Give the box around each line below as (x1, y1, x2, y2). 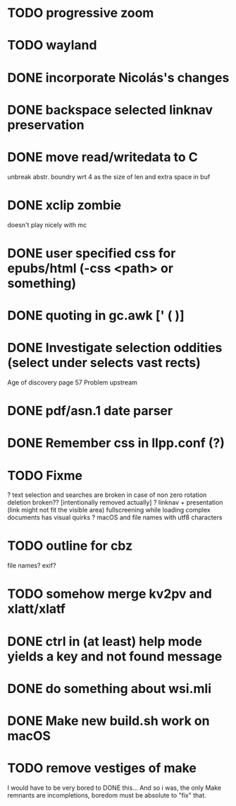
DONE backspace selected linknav (7, 102, 213, 118)
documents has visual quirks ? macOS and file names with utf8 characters (7, 513, 223, 522)
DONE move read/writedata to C (7, 149, 199, 165)
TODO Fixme (7, 467, 83, 483)
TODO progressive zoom (7, 5, 154, 21)
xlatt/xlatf (7, 601, 66, 617)
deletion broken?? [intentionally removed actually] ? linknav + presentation (7, 498, 223, 507)
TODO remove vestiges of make (7, 760, 197, 776)
